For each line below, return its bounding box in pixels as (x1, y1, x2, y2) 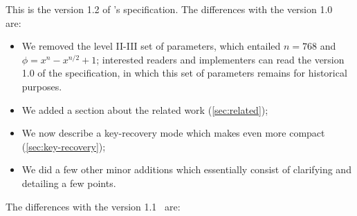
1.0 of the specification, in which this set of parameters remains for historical (21, 66, 347, 80)
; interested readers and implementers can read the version (96, 52, 345, 66)
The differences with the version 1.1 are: (6, 199, 181, 213)
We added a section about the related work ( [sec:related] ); (21, 102, 268, 117)
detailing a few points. (21, 175, 116, 190)
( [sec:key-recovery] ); (21, 139, 106, 153)
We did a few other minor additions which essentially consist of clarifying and (21, 162, 351, 177)
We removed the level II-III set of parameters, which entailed (21, 39, 281, 53)
